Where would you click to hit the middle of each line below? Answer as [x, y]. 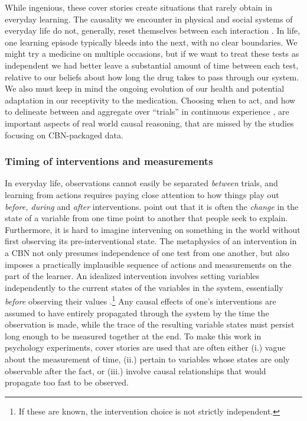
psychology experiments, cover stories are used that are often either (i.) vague [145, 347]
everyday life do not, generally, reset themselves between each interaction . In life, [153, 30]
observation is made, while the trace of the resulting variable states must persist [150, 324]
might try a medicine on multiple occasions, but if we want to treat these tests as [152, 54]
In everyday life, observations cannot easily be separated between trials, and [141, 183]
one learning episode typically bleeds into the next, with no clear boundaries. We [151, 42]
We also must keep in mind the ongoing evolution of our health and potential [145, 88]
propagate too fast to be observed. [67, 382]
